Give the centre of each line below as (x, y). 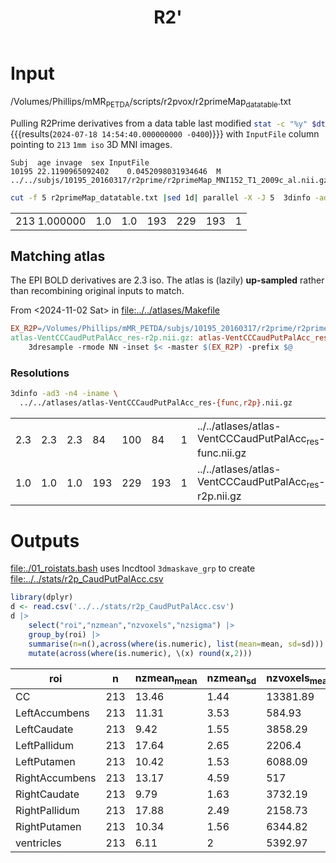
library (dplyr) (42, 597)
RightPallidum (47, 810)
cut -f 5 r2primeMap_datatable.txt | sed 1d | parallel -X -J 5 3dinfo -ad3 (171, 197)
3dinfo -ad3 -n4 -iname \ (64, 394)
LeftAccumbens (52, 713)
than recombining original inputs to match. (97, 291)
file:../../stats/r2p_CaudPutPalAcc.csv (87, 579)
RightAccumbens (56, 778)
